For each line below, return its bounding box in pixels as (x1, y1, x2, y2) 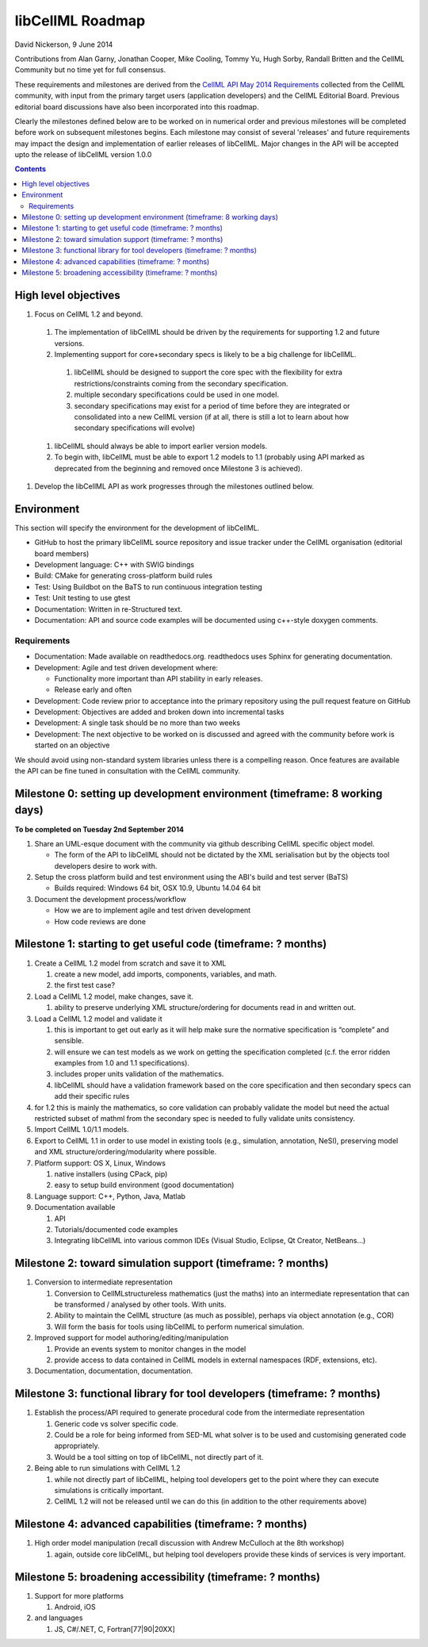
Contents (14, 164, 47, 174)
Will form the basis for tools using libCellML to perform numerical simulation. (54, 1322, 304, 1331)
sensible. (54, 1036, 84, 1046)
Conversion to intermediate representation (34, 1277, 174, 1287)
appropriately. (54, 1441, 101, 1451)
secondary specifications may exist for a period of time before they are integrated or (74, 401, 350, 410)
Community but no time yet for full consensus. (14, 65, 166, 75)
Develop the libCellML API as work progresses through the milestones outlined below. (34, 481, 315, 491)
